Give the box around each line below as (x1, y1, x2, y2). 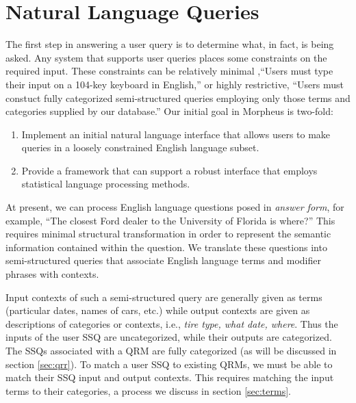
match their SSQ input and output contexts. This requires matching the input (5, 370, 334, 385)
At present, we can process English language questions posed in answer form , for (5, 200, 344, 214)
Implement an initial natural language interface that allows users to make (21, 127, 331, 141)
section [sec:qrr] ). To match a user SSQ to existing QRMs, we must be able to (5, 356, 333, 371)
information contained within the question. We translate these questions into (5, 239, 327, 254)
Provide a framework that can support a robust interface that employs (21, 163, 318, 177)
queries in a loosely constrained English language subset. (21, 140, 259, 155)
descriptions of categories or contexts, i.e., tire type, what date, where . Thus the (5, 316, 338, 330)
